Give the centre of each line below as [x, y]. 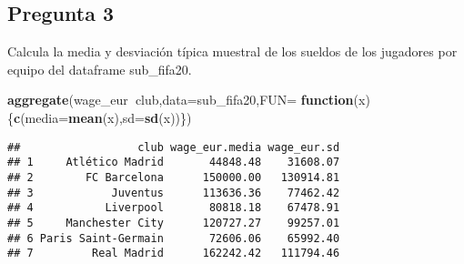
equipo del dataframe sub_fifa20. [100, 69]
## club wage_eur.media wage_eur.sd [174, 147]
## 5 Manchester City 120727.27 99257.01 [174, 223]
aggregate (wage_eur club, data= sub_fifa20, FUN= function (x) [189, 100]
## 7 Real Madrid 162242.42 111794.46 [174, 254]
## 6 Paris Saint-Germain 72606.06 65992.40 [174, 238]
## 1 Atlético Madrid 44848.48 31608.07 [174, 162]
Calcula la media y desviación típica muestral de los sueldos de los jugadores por [232, 51]
